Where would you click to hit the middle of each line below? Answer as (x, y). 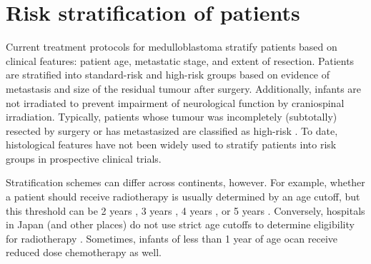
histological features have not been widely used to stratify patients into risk (171, 144)
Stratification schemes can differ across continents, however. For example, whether (185, 182)
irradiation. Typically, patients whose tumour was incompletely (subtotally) (172, 117)
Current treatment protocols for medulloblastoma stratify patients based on (172, 47)
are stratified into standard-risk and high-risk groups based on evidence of (168, 75)
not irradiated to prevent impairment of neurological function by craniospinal (175, 102)
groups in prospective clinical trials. (84, 158)
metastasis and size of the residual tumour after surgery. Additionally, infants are (184, 88)
